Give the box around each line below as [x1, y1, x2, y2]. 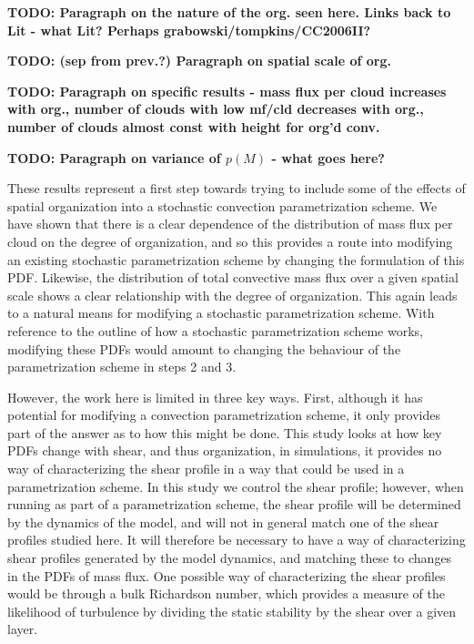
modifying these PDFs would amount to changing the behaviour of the [7, 339, 401, 358]
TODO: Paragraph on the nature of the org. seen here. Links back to [7, 3, 451, 21]
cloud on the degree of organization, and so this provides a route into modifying [7, 231, 453, 250]
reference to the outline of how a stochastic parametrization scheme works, [7, 321, 424, 340]
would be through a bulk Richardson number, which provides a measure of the [7, 584, 445, 603]
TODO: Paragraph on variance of [7, 148, 221, 167]
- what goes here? [271, 148, 385, 167]
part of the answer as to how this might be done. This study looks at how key [7, 423, 442, 442]
